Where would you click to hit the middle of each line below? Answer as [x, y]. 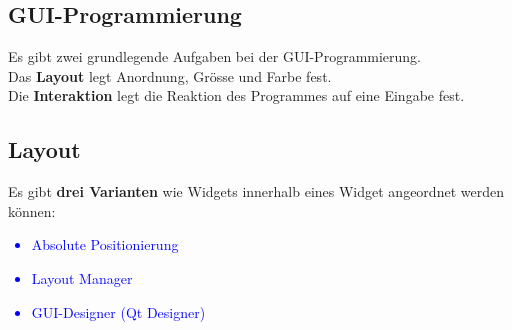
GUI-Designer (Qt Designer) [118, 311]
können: [32, 210]
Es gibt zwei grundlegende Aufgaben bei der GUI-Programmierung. [215, 56]
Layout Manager [82, 277]
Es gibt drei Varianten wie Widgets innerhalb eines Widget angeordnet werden [256, 191]
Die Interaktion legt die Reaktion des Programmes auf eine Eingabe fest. [236, 95]
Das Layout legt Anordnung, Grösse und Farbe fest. [170, 75]
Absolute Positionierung [105, 244]
